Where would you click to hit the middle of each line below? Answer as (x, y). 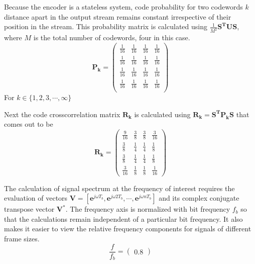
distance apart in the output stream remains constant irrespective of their (118, 16)
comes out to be (29, 124)
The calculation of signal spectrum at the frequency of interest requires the (119, 188)
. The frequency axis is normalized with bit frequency (148, 209)
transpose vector (29, 209)
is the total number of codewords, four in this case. (112, 37)
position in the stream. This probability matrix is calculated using (106, 26)
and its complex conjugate (199, 198)
